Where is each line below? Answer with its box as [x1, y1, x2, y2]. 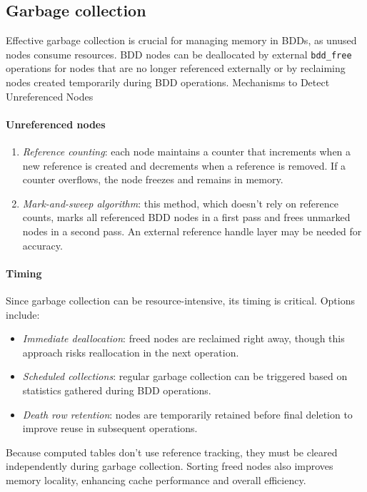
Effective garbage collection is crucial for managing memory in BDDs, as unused [6, 33, 357, 48]
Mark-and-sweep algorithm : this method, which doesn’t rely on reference [22, 195, 338, 210]
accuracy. [22, 237, 63, 252]
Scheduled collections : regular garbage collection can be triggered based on [22, 369, 348, 384]
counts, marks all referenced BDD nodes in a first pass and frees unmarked [22, 210, 351, 225]
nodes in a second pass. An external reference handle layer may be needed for [22, 224, 362, 238]
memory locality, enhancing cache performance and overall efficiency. [6, 472, 306, 487]
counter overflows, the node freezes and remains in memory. [22, 172, 283, 187]
